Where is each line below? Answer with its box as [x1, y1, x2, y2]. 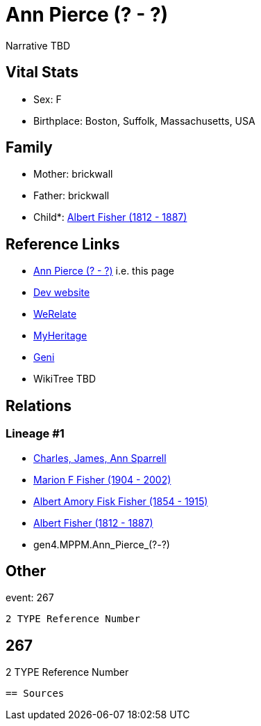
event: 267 [6, 592, 54, 604]
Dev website [33, 286, 90, 299]
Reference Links [6, 235, 120, 253]
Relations [6, 396, 72, 415]
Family [6, 139, 53, 157]
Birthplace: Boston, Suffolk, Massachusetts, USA [33, 114, 255, 127]
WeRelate [33, 308, 77, 320]
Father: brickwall [33, 190, 110, 202]
